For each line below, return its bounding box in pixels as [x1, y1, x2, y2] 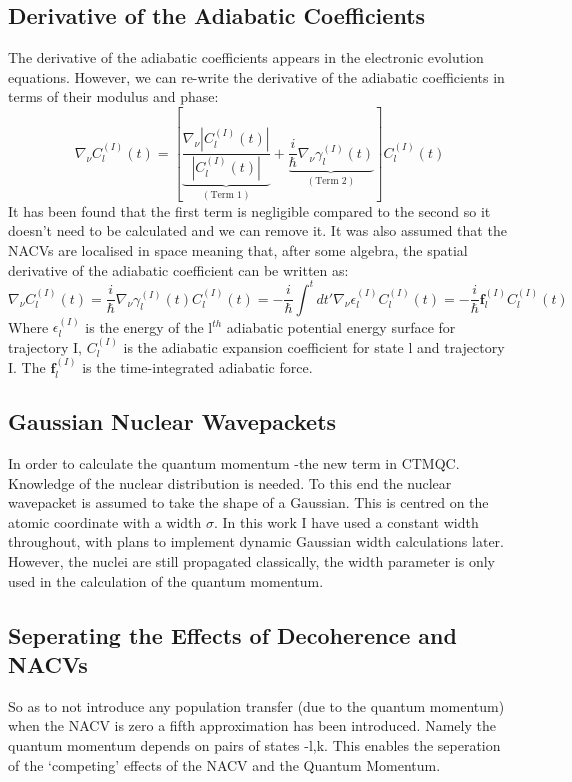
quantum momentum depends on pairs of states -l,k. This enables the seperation [8, 734, 501, 755]
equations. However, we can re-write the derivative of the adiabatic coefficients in [8, 66, 505, 87]
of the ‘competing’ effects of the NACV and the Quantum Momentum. [8, 754, 441, 775]
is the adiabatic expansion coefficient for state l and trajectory [123, 336, 505, 357]
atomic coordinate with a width [8, 511, 202, 532]
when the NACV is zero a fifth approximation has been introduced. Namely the [8, 715, 496, 736]
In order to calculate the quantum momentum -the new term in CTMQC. [8, 453, 460, 474]
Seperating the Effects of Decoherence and [8, 619, 457, 650]
